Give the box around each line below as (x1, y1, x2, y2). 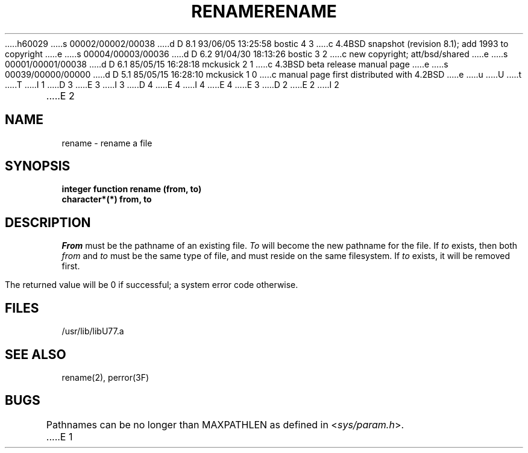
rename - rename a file (61, 137, 152, 148)
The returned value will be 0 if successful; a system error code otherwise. (5, 280, 298, 290)
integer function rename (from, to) (61, 184, 202, 195)
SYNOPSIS (5, 158, 71, 174)
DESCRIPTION (5, 214, 91, 230)
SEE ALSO (5, 346, 66, 362)
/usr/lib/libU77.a (61, 326, 124, 337)
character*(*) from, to (61, 194, 152, 205)
